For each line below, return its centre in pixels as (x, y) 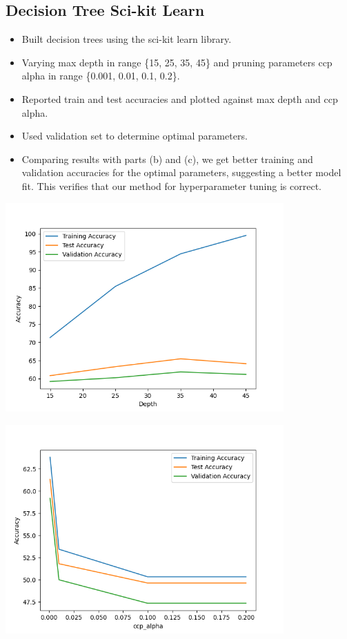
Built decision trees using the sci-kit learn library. (127, 39)
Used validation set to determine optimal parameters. (135, 136)
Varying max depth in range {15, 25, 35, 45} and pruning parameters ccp (177, 62)
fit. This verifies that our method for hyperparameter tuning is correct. (171, 185)
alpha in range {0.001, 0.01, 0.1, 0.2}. (101, 76)
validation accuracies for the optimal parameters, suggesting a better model (181, 172)
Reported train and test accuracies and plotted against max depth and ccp (180, 98)
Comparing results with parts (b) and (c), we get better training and (167, 159)
